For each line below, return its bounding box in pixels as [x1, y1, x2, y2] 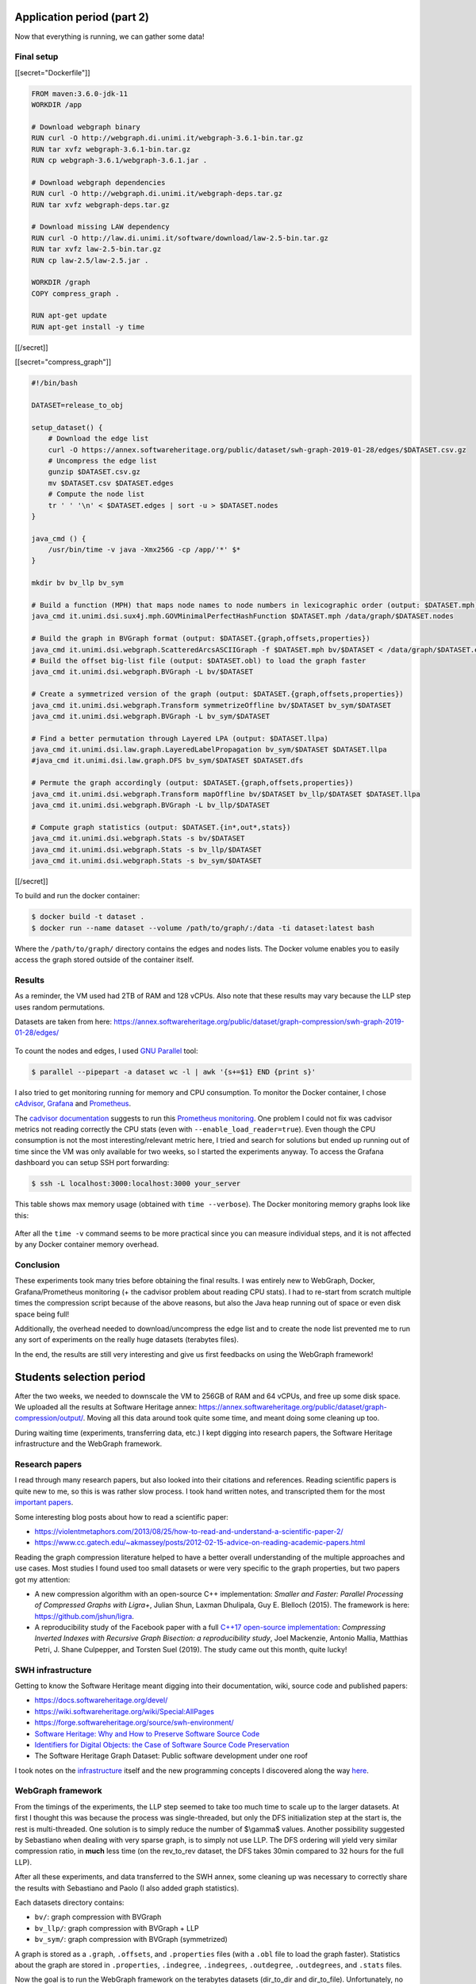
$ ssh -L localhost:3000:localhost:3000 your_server [31, 1179, 241, 1188]
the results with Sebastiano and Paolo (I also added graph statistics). [14, 1883, 240, 1893]
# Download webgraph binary [31, 122, 140, 131]
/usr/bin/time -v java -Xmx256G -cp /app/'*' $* [48, 545, 241, 555]
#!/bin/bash [31, 379, 79, 388]
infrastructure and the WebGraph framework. [14, 1439, 163, 1448]
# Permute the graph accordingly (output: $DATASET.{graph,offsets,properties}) [31, 779, 354, 787]
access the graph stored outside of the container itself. [14, 955, 194, 964]
